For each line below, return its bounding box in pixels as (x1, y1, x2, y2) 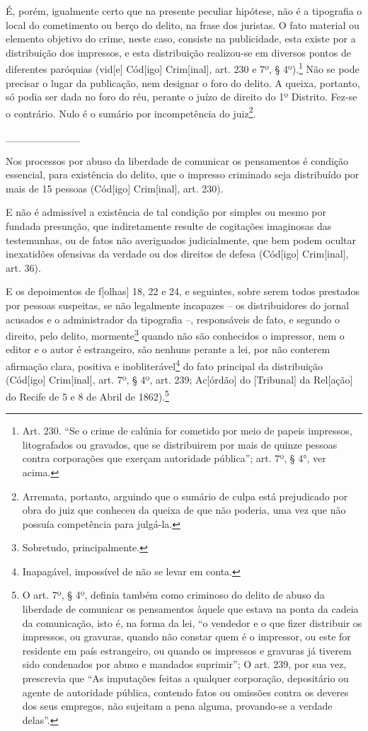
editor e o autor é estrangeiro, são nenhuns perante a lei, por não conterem (6, 342, 330, 357)
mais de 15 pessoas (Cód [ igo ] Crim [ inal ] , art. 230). (6, 180, 224, 195)
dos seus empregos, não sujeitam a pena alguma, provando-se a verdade (22, 698, 333, 713)
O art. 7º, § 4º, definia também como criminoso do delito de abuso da (22, 587, 325, 602)
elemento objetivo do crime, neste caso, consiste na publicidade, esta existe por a (6, 31, 356, 46)
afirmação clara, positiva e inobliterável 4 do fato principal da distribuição (6, 357, 323, 373)
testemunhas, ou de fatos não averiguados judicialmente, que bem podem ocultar (6, 232, 357, 247)
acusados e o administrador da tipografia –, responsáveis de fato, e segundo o (6, 311, 340, 326)
